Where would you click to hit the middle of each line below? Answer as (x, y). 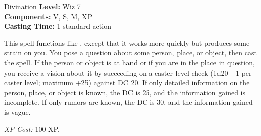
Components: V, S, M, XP (48, 16)
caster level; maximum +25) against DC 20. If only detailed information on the (127, 82)
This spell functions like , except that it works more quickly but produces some (127, 43)
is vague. (17, 112)
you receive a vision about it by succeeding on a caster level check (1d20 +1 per (128, 72)
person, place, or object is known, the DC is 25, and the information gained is (125, 92)
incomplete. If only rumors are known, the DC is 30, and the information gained (128, 102)
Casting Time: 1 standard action (58, 26)
